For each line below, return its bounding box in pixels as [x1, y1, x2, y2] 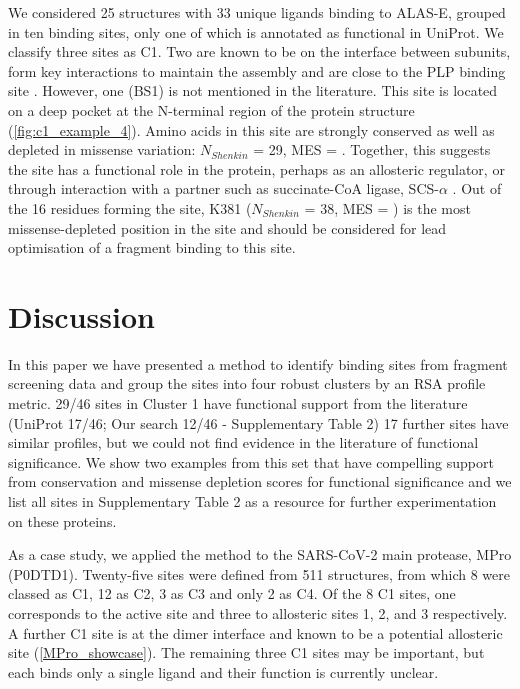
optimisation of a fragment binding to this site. [8, 237, 296, 258]
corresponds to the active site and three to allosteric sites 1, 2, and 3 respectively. [8, 602, 508, 623]
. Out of [452, 178, 502, 199]
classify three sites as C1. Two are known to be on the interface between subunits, [8, 41, 511, 62]
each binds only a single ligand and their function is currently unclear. [8, 661, 439, 682]
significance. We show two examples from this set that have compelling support [8, 451, 494, 472]
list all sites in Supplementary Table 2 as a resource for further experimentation [8, 491, 497, 511]
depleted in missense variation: [8, 139, 196, 160]
